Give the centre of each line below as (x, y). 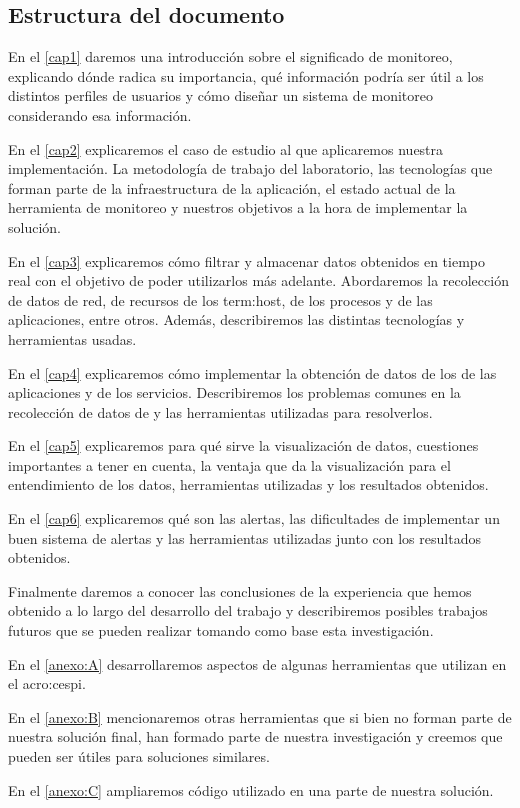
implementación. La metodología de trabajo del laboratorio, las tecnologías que (250, 168)
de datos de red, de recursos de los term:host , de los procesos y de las (220, 299)
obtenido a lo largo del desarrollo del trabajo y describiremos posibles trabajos (248, 610)
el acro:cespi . (47, 683)
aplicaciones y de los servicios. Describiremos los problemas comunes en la (234, 392)
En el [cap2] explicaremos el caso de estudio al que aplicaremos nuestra (226, 148)
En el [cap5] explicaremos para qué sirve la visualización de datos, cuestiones (243, 445)
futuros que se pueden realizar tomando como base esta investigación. (221, 630)
